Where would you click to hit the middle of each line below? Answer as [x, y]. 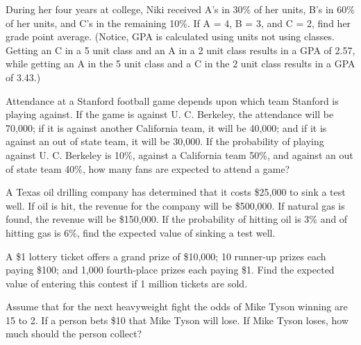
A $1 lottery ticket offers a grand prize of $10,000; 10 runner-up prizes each [166, 256]
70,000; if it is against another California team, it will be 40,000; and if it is [166, 127]
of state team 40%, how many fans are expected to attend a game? [148, 168]
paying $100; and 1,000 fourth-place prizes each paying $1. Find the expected [170, 270]
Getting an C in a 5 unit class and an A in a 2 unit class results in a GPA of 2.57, [180, 50]
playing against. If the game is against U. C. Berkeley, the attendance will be [170, 114]
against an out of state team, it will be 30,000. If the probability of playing [165, 141]
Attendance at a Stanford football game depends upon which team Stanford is [172, 100]
